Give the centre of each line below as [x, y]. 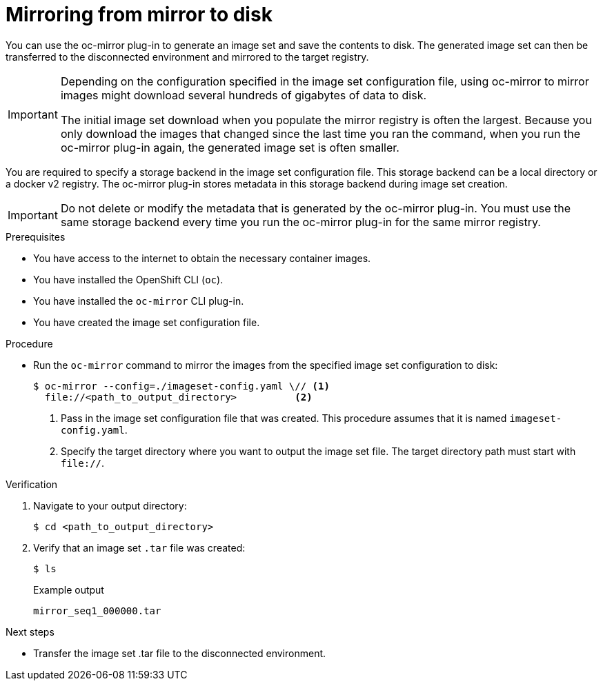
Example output [69, 589]
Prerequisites [36, 236]
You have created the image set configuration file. [147, 322]
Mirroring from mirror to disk [139, 14]
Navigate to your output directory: [110, 505]
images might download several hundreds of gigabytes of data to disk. [244, 95]
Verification [32, 484]
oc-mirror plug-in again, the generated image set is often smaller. [230, 147]
